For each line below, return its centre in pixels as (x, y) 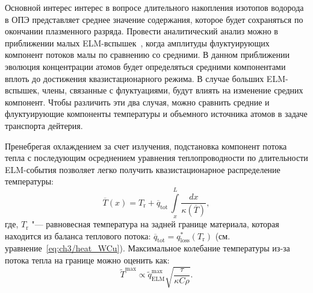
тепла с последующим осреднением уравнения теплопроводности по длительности (156, 158)
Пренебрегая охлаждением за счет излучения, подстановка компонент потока (146, 146)
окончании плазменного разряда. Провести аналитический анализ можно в (141, 31)
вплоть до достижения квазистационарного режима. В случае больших (135, 78)
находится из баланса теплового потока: (78, 235)
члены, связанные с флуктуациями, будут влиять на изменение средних (172, 90)
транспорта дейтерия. (44, 125)
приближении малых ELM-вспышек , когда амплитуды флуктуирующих (137, 43)
